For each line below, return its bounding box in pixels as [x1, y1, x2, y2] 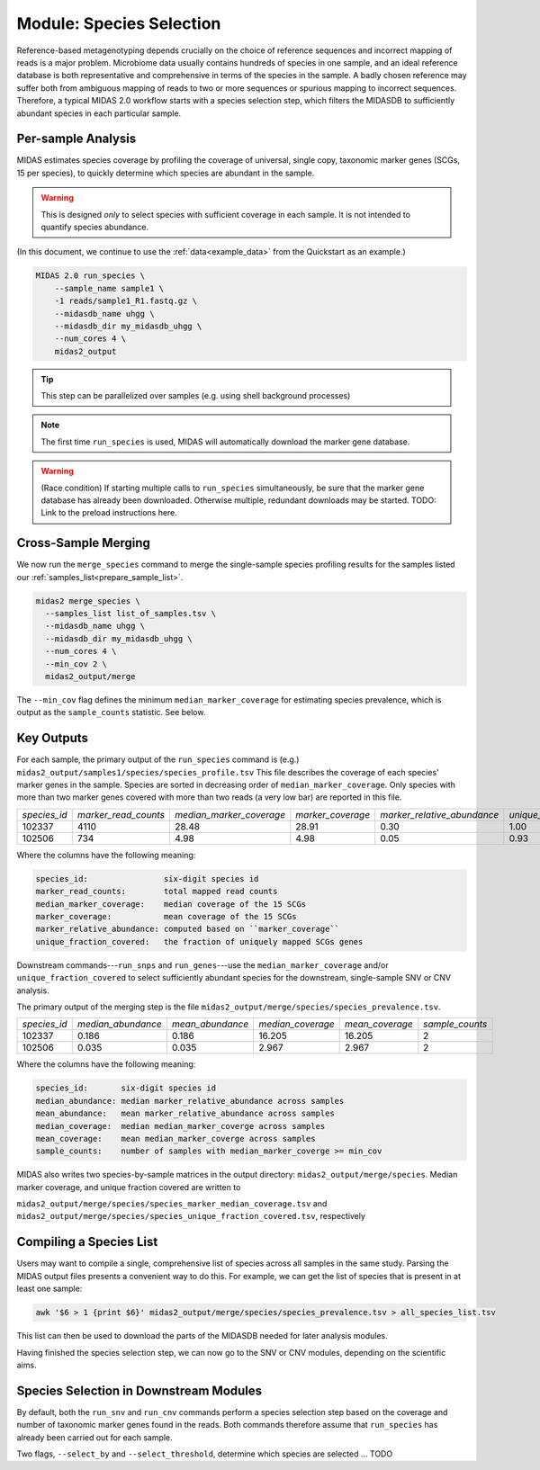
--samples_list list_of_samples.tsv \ [45, 608, 216, 619]
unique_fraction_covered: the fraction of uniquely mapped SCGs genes [35, 937, 364, 946]
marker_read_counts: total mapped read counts [35, 886, 278, 897]
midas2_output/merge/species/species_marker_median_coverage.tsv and [16, 1198, 328, 1209]
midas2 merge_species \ [35, 596, 141, 606]
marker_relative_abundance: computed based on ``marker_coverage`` [35, 924, 340, 935]
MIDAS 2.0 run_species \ [35, 271, 146, 281]
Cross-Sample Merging [16, 535, 150, 551]
